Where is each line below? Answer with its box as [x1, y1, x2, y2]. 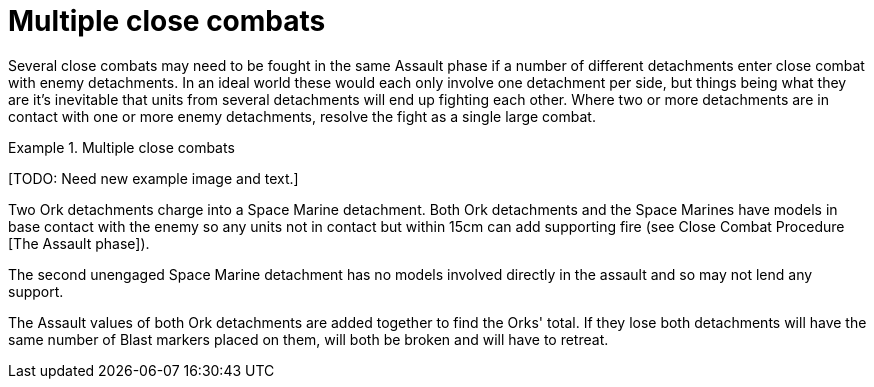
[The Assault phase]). [8, 234, 150, 252]
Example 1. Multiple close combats [8, 138, 235, 156]
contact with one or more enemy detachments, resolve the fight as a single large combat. [8, 107, 596, 125]
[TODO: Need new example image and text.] [8, 169, 299, 187]
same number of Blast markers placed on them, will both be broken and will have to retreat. [8, 330, 609, 348]
